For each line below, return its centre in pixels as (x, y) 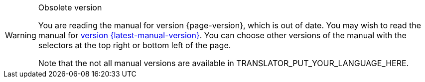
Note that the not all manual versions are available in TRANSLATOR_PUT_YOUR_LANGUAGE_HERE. (223, 63)
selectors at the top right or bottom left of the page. (135, 45)
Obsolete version (70, 7)
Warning (21, 35)
